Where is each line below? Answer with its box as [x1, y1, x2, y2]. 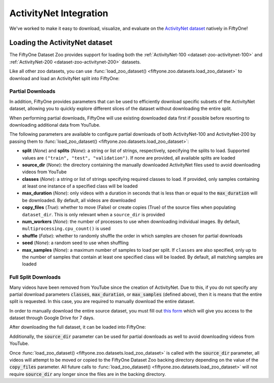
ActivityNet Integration [9, 8, 109, 19]
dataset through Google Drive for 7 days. [9, 315, 95, 321]
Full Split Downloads [9, 274, 61, 281]
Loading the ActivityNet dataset [9, 39, 113, 47]
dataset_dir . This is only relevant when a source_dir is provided [22, 211, 165, 217]
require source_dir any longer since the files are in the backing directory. [9, 371, 166, 377]
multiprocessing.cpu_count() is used [22, 225, 111, 232]
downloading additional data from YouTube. [9, 122, 101, 128]
